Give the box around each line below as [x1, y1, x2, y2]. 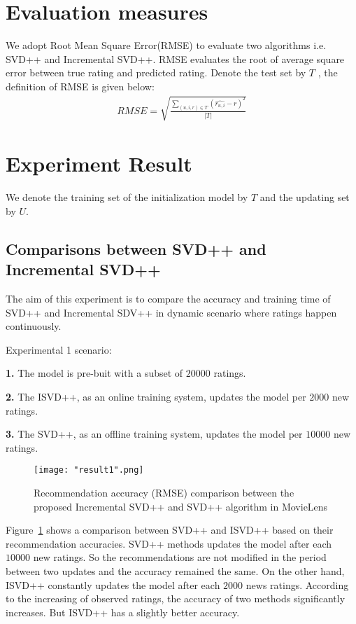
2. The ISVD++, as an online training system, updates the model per [6, 389, 306, 403]
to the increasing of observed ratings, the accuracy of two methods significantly [6, 591, 346, 606]
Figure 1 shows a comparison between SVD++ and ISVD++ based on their [6, 522, 334, 537]
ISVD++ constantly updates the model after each [6, 577, 220, 592]
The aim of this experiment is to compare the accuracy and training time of [6, 291, 331, 305]
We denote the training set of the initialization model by [6, 190, 248, 204]
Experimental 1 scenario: [6, 342, 112, 356]
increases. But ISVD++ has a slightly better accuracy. [6, 604, 240, 619]
